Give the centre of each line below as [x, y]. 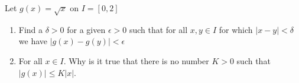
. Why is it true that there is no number [136, 60]
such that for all [158, 29]
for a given [86, 29]
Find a [31, 29]
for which [236, 29]
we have [33, 41]
